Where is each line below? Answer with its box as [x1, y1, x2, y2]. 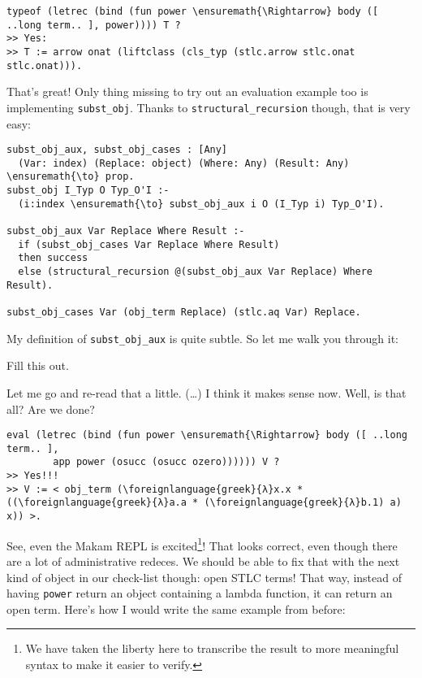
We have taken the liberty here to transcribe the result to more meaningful [25, 640, 399, 657]
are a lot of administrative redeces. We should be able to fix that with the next [6, 552, 400, 569]
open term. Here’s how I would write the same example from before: [6, 600, 346, 617]
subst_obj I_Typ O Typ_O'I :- [6, 185, 170, 197]
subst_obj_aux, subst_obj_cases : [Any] [6, 144, 228, 156]
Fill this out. [6, 357, 69, 374]
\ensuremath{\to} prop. [6, 171, 135, 183]
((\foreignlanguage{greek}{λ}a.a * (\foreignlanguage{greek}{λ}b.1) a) [6, 497, 402, 509]
